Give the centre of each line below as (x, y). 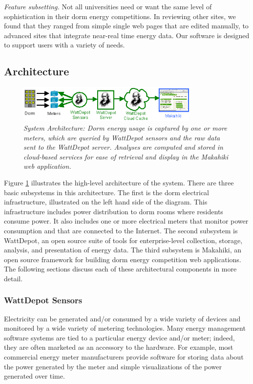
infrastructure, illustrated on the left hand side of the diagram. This (106, 202)
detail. (13, 278)
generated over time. (34, 376)
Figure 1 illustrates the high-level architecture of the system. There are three (119, 182)
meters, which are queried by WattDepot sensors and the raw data (122, 137)
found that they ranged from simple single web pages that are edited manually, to (126, 26)
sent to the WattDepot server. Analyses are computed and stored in (123, 147)
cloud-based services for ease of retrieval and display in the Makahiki (126, 156)
